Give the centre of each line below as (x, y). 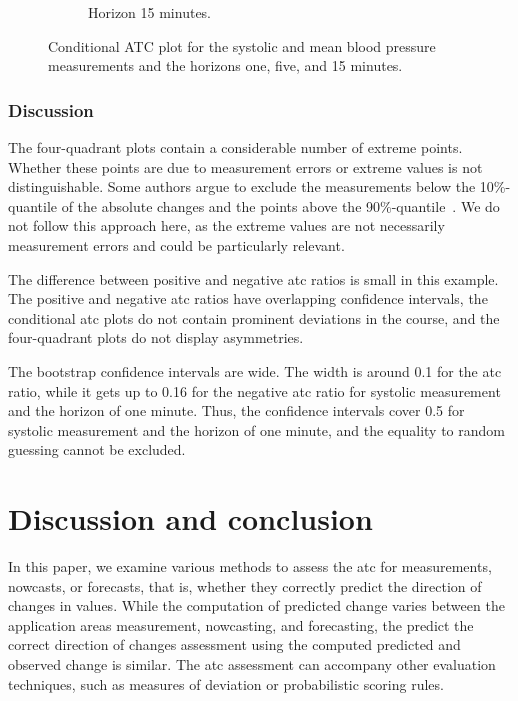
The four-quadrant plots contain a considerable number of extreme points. (235, 147)
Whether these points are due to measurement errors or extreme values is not (245, 166)
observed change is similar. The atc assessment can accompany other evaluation (252, 664)
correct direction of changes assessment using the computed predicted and (234, 644)
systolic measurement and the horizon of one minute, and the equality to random (256, 429)
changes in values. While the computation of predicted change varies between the (256, 605)
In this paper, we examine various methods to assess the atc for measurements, (250, 566)
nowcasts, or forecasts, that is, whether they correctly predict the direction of (245, 585)
